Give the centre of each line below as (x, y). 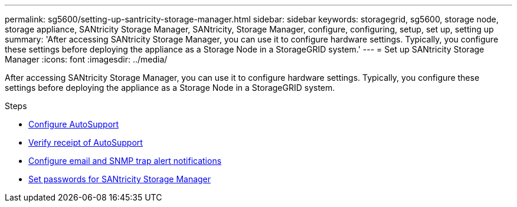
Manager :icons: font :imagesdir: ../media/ (86, 59)
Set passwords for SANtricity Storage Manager (120, 179)
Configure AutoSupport (74, 124)
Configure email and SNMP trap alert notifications (125, 161)
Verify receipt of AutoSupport (86, 142)
